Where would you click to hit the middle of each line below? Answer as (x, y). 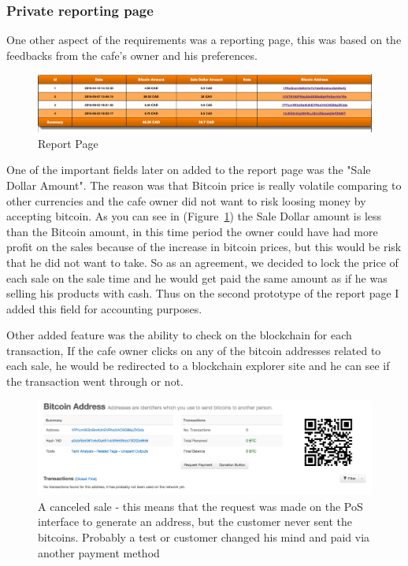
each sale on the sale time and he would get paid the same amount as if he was (197, 277)
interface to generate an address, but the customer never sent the (195, 522)
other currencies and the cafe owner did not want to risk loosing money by (186, 200)
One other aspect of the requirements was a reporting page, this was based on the (204, 40)
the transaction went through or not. (95, 381)
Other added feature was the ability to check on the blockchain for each (179, 335)
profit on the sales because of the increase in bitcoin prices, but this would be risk (204, 247)
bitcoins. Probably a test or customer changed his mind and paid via (204, 536)
